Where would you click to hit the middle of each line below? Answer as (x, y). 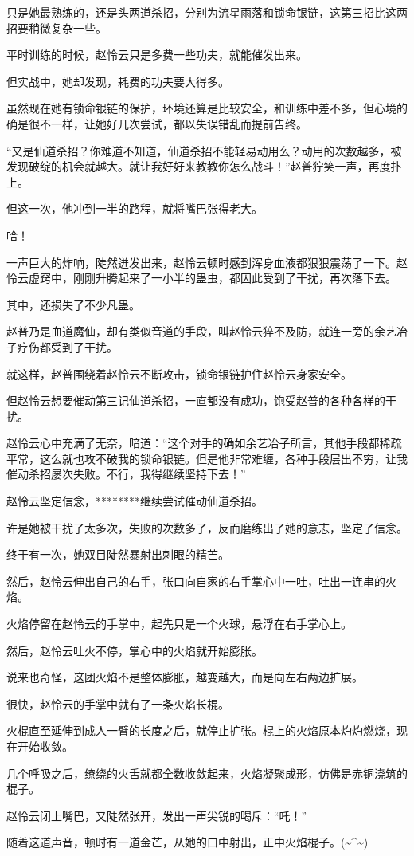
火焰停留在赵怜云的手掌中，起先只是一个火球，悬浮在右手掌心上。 (179, 624)
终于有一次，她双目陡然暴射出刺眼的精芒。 (118, 554)
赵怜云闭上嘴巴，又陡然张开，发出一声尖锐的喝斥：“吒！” (157, 815)
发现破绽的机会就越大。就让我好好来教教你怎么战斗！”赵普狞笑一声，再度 (199, 166)
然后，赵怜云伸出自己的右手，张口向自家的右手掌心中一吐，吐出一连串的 (196, 581)
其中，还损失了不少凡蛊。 (73, 304)
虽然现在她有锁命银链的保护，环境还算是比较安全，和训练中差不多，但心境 (201, 108)
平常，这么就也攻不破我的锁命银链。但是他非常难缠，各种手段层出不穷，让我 (207, 458)
